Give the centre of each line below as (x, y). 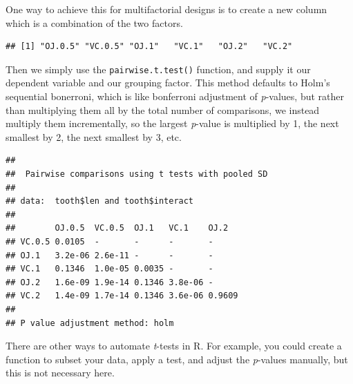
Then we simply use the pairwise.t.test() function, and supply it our (158, 69)
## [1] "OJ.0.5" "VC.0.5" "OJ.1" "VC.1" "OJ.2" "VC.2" (149, 47)
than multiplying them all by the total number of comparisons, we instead (163, 109)
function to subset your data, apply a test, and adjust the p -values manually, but (177, 359)
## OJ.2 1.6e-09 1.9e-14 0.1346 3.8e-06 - (109, 282)
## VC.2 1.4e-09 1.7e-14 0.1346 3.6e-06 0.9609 (122, 296)
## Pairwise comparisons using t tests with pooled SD (137, 174)
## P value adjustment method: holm (90, 323)
